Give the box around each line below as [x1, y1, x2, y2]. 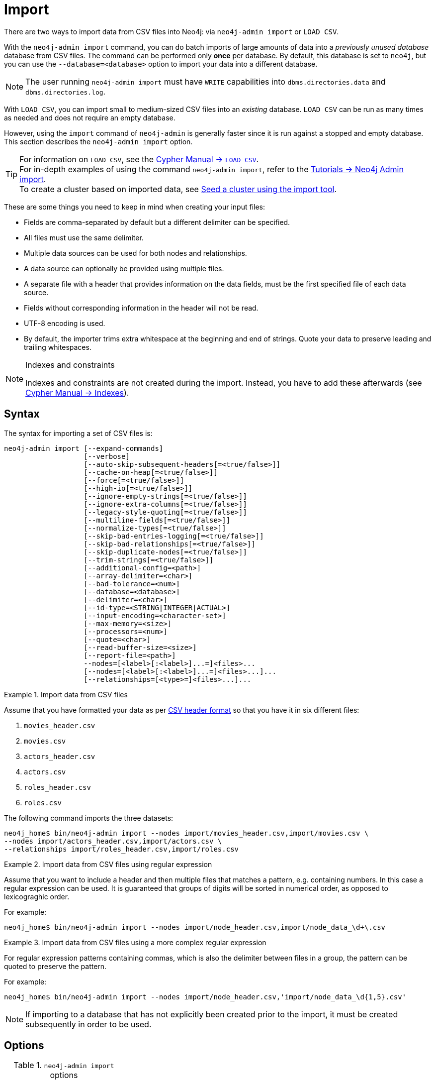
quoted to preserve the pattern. [4, 962, 107, 971]
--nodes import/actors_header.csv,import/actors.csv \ [4, 837, 222, 845]
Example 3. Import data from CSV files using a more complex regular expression [4, 938, 266, 947]
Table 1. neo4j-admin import [13, 1060, 114, 1071]
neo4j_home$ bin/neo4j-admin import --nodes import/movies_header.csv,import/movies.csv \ [4, 829, 369, 837]
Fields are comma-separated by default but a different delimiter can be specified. [24, 217, 290, 226]
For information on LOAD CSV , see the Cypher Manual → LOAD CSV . [19, 154, 259, 164]
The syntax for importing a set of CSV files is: [4, 429, 153, 437]
